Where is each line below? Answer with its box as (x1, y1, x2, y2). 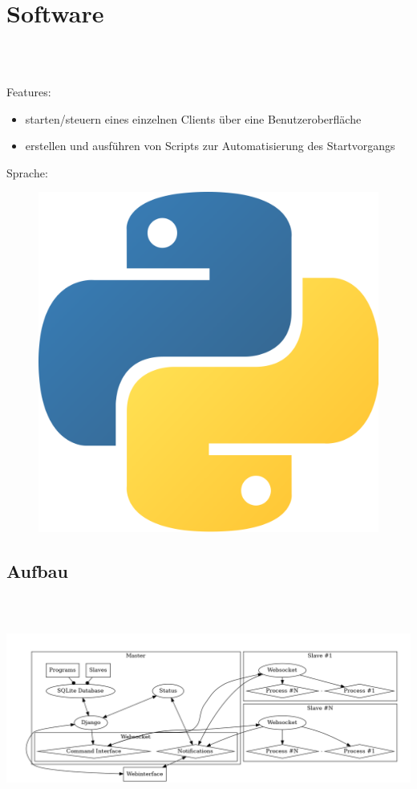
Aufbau (6, 559, 68, 584)
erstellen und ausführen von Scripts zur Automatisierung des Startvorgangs (25, 137, 395, 154)
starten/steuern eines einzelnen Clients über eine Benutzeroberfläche (25, 110, 362, 127)
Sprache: (6, 164, 48, 181)
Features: (6, 83, 51, 100)
